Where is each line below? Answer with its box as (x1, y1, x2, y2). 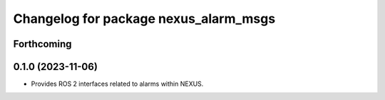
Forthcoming (13, 38, 72, 50)
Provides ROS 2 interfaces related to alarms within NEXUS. (31, 79, 204, 89)
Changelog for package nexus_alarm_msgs (13, 11, 276, 26)
